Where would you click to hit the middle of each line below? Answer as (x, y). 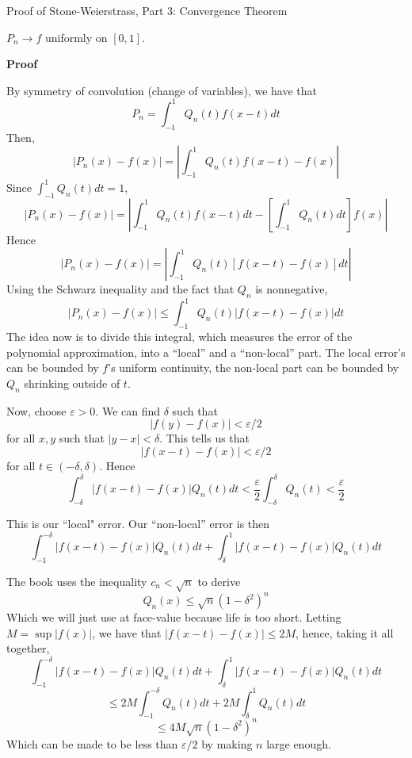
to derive (219, 581)
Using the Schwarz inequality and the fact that (120, 289)
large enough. (299, 743)
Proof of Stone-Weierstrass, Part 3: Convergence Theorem (147, 10)
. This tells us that (205, 438)
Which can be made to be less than (92, 743)
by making (227, 743)
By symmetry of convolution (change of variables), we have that (162, 90)
